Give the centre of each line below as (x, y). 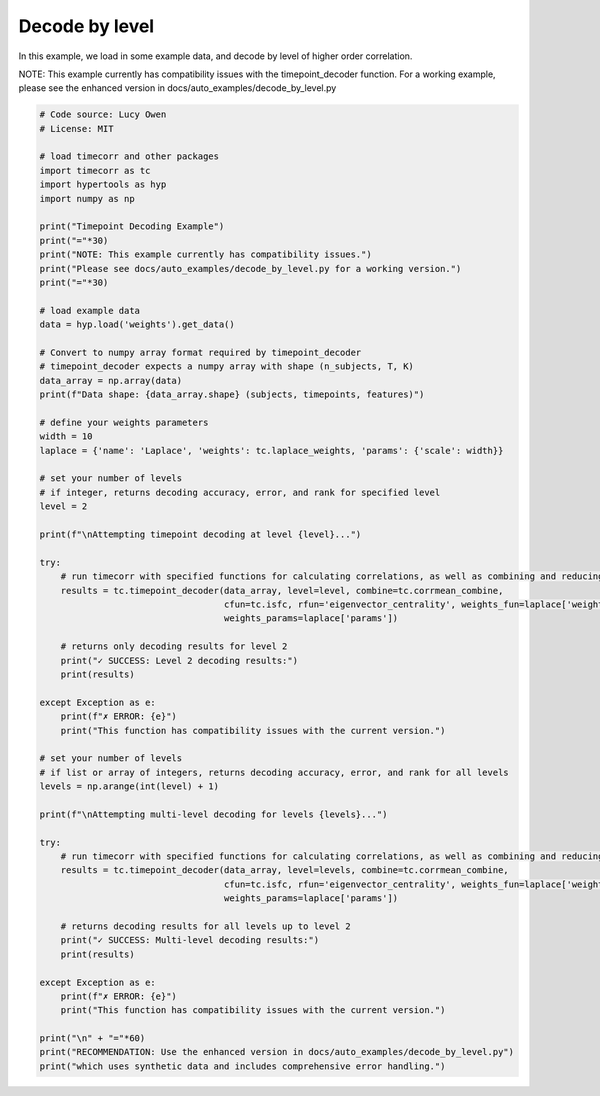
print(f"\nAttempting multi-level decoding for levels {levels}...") (213, 814)
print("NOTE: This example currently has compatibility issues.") (205, 254)
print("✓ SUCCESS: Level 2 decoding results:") (179, 660)
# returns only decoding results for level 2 (174, 646)
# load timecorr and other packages (129, 156)
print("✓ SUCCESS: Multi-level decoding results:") (190, 940)
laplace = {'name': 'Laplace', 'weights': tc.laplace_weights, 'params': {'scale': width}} (271, 450)
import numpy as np (87, 198)
